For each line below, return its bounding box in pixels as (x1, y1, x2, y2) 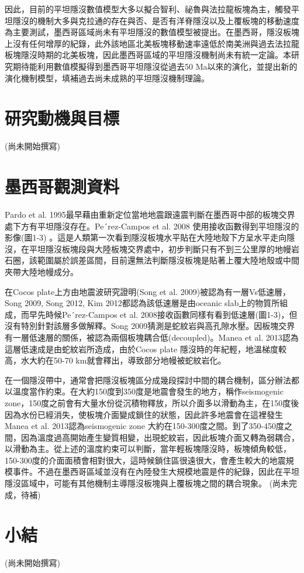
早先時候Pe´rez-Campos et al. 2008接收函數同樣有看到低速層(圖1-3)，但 (29, 308, 298, 320)
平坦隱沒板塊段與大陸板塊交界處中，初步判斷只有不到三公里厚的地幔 (29, 242, 291, 255)
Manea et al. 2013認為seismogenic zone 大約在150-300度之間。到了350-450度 (5, 420, 285, 432)
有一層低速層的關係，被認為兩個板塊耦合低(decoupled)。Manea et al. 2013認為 (5, 331, 299, 343)
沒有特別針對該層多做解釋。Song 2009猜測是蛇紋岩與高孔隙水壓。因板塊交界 (5, 320, 295, 332)
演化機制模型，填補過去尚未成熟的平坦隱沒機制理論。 (5, 71, 209, 84)
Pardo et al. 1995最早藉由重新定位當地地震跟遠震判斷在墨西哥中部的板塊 (5, 208, 279, 220)
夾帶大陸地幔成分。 (5, 265, 78, 277)
